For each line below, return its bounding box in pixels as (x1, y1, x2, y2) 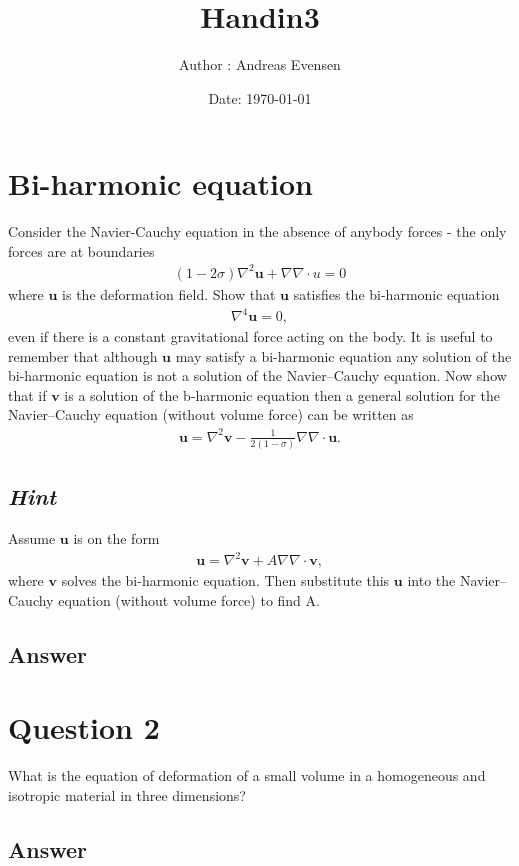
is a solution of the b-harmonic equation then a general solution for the (64, 384, 500, 405)
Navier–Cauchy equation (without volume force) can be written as (8, 404, 414, 425)
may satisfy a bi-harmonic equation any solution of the (175, 345, 512, 366)
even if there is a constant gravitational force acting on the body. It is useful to (8, 326, 493, 347)
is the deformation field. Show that (62, 283, 276, 304)
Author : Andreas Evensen (179, 54, 341, 75)
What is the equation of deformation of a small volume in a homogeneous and (8, 765, 486, 786)
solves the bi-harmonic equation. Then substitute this (61, 570, 390, 591)
